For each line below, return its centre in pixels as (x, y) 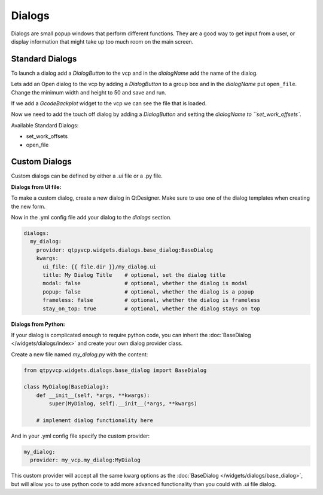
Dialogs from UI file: (36, 187)
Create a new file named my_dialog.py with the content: (80, 354)
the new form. (28, 206)
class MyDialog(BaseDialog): (66, 387)
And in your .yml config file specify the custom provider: (80, 436)
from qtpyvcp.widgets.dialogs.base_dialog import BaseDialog (115, 370)
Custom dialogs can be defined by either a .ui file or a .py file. (87, 176)
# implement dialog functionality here (95, 421)
